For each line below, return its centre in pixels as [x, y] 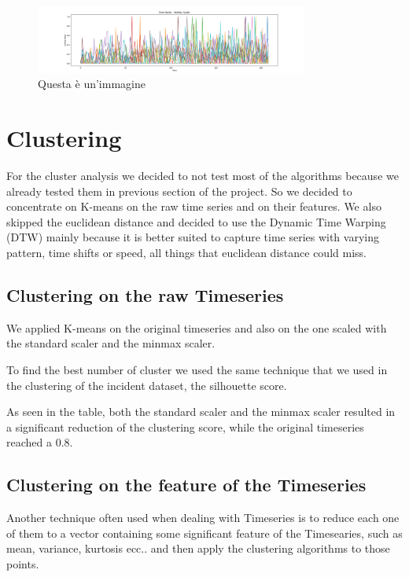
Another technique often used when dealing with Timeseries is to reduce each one [203, 518]
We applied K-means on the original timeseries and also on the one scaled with [197, 327]
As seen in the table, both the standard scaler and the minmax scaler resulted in [201, 412]
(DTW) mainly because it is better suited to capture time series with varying [193, 237]
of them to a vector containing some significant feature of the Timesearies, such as [204, 533]
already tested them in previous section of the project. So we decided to [179, 191]
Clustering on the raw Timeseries [145, 295]
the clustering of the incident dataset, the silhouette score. [147, 385]
